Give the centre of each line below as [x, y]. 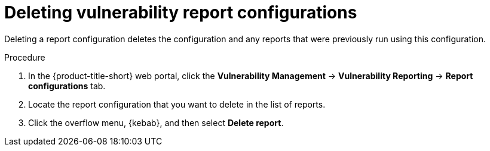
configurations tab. [67, 86]
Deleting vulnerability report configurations [181, 12]
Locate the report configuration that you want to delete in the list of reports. [177, 104]
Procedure [25, 57]
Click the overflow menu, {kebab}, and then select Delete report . [156, 122]
